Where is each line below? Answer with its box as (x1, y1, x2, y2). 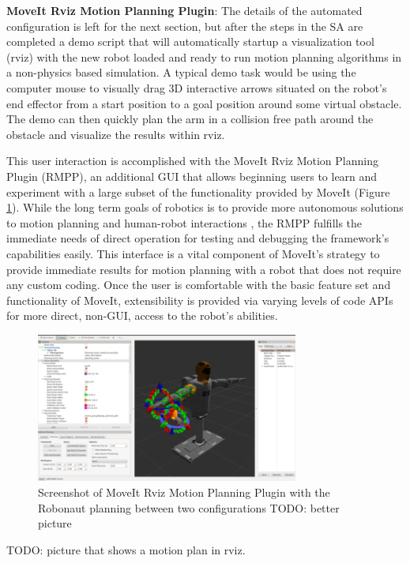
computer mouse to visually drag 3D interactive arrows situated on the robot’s (6, 79, 387, 96)
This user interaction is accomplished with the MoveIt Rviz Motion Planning (6, 152, 378, 169)
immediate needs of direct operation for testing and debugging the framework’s (6, 230, 389, 246)
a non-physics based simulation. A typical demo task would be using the (6, 64, 356, 81)
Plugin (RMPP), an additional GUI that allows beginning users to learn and (6, 167, 378, 184)
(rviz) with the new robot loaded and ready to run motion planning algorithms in (6, 48, 402, 65)
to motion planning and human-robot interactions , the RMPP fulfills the (6, 214, 363, 231)
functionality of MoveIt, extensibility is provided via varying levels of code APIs (6, 291, 393, 308)
